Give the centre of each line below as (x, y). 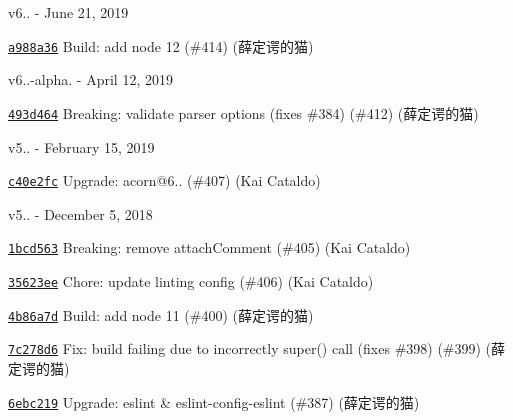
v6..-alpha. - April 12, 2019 (90, 79)
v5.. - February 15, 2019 (81, 146)
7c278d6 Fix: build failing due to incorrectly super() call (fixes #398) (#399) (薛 (257, 348)
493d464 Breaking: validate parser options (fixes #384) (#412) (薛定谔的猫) (243, 112)
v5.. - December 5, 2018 (80, 213)
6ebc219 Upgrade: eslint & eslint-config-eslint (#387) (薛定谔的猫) (214, 401)
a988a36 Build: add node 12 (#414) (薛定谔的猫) (161, 45)
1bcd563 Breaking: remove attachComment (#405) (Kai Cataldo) (209, 247)
